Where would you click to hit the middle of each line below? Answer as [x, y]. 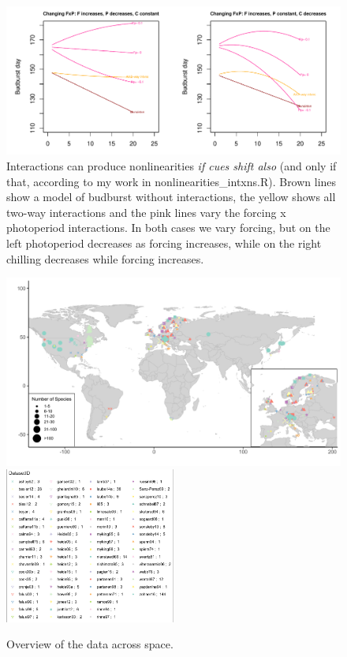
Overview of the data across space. [90, 644]
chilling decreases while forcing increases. [105, 258]
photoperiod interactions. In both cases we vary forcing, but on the [168, 228]
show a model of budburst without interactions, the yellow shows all [171, 197]
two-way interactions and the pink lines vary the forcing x [146, 212]
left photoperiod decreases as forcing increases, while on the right [164, 243]
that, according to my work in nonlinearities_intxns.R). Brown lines [172, 181]
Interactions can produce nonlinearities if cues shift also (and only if [172, 165]
